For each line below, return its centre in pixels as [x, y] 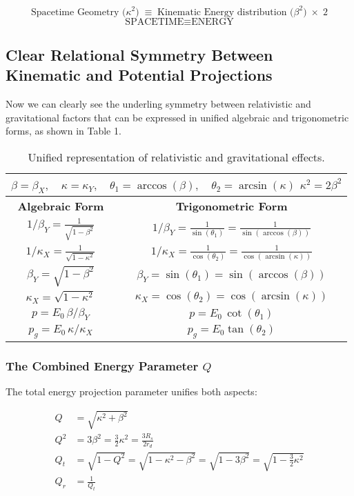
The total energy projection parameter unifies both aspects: [131, 391]
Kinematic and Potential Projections [139, 75]
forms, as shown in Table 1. [63, 131]
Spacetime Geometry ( [79, 12]
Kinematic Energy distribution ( [226, 12]
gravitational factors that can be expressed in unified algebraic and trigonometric [177, 117]
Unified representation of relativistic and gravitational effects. [176, 157]
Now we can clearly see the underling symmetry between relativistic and [158, 104]
